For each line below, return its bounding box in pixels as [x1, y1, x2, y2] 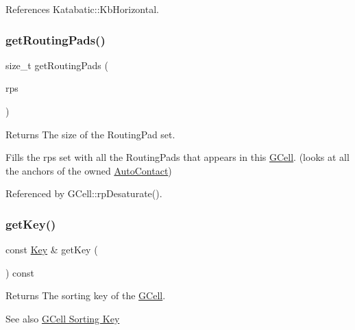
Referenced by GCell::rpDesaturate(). [5, 186, 162, 201]
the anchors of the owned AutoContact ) [5, 163, 172, 177]
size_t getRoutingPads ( [5, 58, 108, 72]
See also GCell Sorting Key [5, 311, 120, 325]
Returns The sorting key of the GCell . [5, 288, 166, 303]
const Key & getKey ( [5, 242, 98, 257]
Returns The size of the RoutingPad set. [5, 127, 175, 141]
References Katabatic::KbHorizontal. [5, 2, 159, 16]
